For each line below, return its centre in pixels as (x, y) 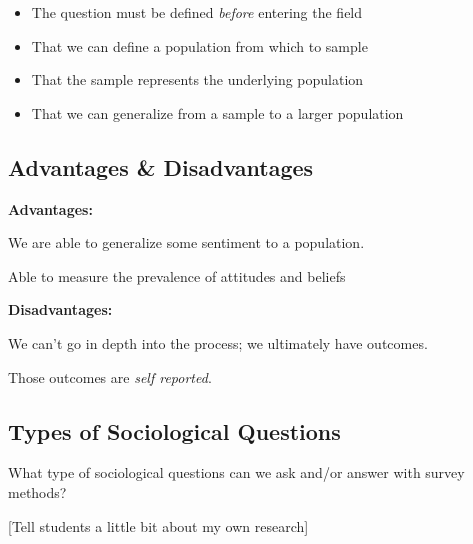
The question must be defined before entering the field (197, 12)
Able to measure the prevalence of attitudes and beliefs (177, 275)
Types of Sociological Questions (174, 430)
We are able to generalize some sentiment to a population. (186, 242)
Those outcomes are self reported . (110, 376)
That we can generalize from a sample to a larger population (217, 112)
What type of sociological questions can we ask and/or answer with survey (236, 472)
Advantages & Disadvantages (161, 166)
